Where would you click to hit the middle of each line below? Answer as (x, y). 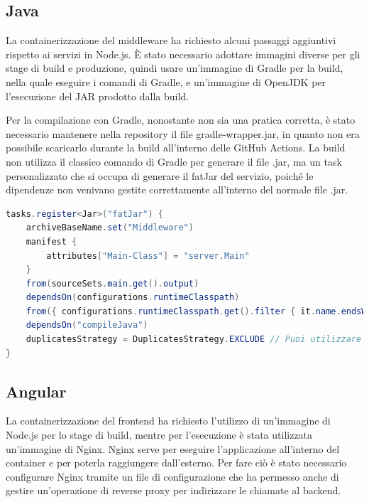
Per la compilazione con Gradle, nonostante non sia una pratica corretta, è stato (181, 120)
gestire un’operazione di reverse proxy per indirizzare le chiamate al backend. (174, 490)
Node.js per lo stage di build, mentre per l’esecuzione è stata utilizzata (159, 435)
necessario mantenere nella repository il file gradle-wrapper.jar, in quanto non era (183, 133)
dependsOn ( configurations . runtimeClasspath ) (133, 298)
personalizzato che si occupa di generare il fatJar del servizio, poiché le (160, 175)
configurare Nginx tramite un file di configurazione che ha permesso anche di (172, 476)
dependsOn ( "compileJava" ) (87, 325)
